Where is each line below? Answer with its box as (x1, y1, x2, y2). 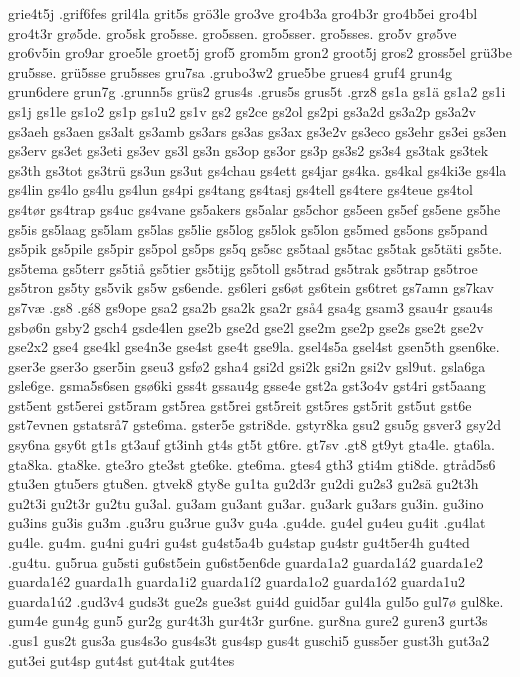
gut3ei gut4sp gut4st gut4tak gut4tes (8, 649, 235, 670)
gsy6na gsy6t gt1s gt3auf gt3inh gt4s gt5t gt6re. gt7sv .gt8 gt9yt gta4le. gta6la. (8, 434, 495, 455)
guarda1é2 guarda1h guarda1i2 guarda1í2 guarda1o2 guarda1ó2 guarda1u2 (8, 571, 465, 592)
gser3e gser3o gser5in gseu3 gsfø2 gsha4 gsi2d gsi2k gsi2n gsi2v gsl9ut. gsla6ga (8, 355, 486, 376)
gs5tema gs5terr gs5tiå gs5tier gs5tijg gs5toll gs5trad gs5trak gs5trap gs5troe (8, 257, 478, 278)
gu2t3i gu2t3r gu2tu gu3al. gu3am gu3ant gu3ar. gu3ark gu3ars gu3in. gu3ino (8, 492, 484, 513)
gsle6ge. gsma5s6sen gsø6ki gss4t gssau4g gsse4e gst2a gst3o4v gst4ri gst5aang (8, 375, 486, 396)
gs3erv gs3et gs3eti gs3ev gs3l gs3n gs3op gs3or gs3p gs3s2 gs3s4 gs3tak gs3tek (8, 140, 489, 161)
